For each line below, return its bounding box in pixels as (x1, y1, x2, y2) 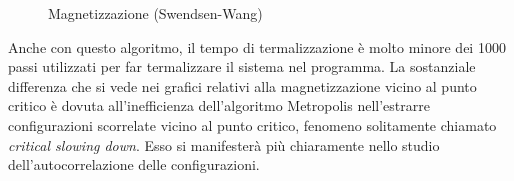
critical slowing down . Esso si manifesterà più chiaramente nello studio (8, 134, 440, 155)
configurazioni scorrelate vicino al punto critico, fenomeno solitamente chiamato (8, 114, 497, 135)
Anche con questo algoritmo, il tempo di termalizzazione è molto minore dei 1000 (8, 36, 506, 57)
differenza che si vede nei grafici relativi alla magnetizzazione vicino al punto (8, 75, 477, 96)
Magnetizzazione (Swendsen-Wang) (48, 3, 263, 23)
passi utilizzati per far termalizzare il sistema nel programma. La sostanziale (8, 56, 476, 77)
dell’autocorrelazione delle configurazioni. (8, 154, 260, 175)
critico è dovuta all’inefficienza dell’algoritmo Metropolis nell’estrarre (8, 95, 430, 116)
